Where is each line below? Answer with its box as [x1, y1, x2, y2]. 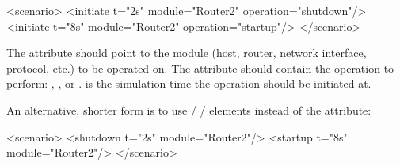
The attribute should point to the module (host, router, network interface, [6, 44, 367, 61]
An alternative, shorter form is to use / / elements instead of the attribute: [6, 101, 371, 118]
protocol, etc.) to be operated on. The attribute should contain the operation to [6, 59, 394, 76]
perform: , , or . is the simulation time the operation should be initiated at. [6, 75, 371, 92]
